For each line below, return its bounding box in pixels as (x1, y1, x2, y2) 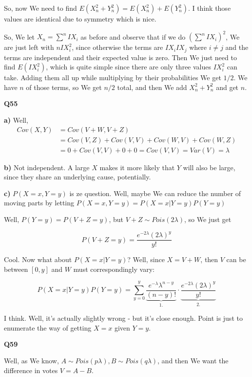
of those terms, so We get (26, 82, 102, 92)
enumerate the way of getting (4, 322, 92, 333)
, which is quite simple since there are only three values (46, 62, 211, 72)
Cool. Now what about (4, 254, 72, 265)
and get (216, 82, 239, 92)
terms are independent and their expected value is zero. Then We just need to (4, 52, 237, 62)
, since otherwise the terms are (72, 42, 163, 52)
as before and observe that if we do (80, 31, 186, 42)
